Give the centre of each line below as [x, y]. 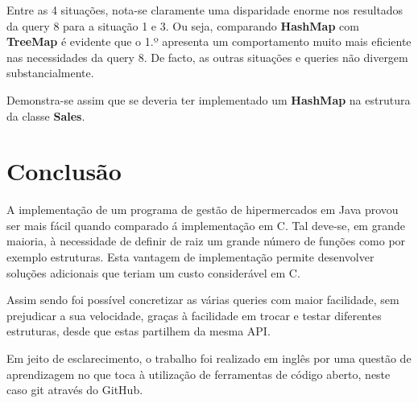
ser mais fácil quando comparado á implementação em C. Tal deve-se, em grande [206, 225]
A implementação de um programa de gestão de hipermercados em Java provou [203, 210]
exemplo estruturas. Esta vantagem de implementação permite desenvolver [190, 257]
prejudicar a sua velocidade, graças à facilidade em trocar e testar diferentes [194, 315]
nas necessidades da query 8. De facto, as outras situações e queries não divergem [207, 57]
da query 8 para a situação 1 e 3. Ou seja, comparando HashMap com [183, 25]
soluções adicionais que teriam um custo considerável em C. [153, 272]
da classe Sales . [46, 115]
